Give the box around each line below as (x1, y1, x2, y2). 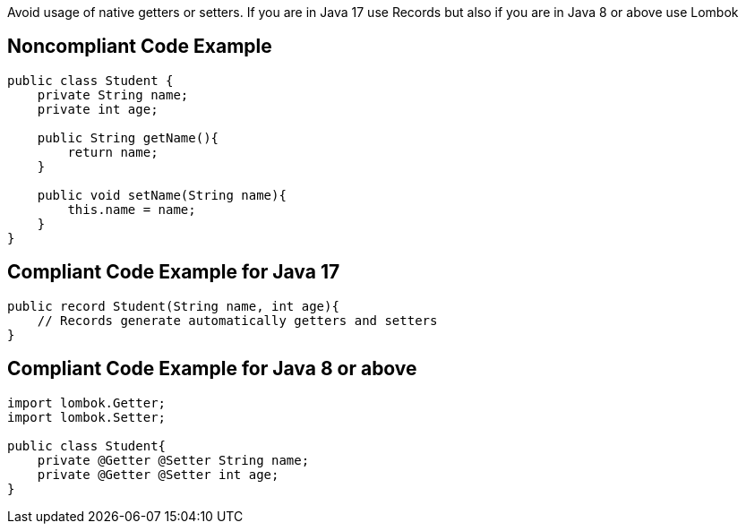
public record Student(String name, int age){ (7, 298, 339, 313)
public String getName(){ (37, 130, 219, 145)
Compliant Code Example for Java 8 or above (7, 357, 417, 381)
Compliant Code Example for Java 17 (7, 261, 340, 284)
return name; (67, 144, 159, 159)
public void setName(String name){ (37, 187, 287, 202)
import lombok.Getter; (7, 395, 167, 410)
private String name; (37, 87, 189, 102)
